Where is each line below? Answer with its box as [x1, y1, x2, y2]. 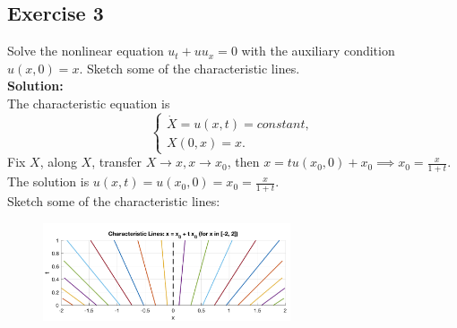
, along [39, 152, 77, 171]
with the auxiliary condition [241, 41, 395, 60]
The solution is [7, 172, 90, 191]
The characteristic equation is [7, 93, 170, 112]
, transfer [91, 152, 142, 171]
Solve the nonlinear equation [7, 41, 164, 60]
